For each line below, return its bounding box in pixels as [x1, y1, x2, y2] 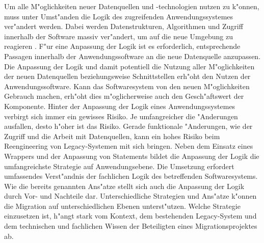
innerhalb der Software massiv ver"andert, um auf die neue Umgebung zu [4, 31, 233, 41]
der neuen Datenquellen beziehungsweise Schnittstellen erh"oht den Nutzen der [4, 71, 251, 82]
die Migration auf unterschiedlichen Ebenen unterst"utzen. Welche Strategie [4, 200, 241, 211]
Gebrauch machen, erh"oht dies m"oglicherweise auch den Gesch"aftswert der [4, 91, 244, 101]
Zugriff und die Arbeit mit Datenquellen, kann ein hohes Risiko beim [4, 130, 220, 141]
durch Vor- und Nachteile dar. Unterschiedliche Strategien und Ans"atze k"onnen [4, 191, 257, 201]
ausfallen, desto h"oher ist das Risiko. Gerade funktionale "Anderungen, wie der [4, 121, 253, 131]
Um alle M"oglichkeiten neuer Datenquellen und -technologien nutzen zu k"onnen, [4, 1, 259, 11]
